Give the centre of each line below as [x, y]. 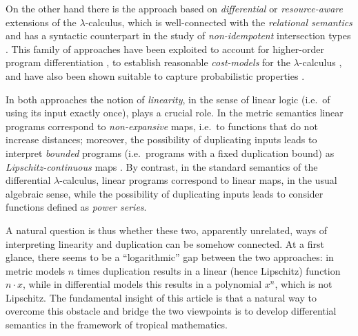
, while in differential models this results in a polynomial [142, 284]
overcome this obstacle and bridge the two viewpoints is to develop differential [171, 311]
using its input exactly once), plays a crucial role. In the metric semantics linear [175, 113]
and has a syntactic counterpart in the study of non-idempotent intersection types [178, 35]
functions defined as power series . [76, 207]
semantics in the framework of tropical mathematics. [117, 325]
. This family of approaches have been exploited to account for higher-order [165, 49]
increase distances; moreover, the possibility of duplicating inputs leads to [161, 139]
